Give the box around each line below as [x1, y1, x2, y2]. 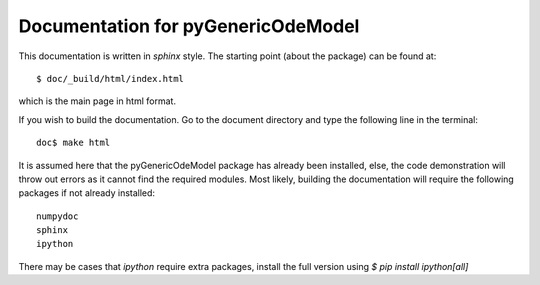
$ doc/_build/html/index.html [36, 73, 185, 84]
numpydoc [36, 210, 79, 222]
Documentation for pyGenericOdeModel [18, 15, 360, 37]
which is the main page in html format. [18, 95, 177, 107]
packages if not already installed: [18, 187, 155, 199]
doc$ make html [36, 137, 111, 149]
